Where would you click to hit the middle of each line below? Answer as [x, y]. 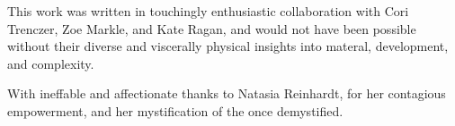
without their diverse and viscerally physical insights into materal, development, [228, 46]
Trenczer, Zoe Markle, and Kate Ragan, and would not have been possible [212, 28]
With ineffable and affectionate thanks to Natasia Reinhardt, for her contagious [227, 93]
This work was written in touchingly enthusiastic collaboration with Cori [208, 11]
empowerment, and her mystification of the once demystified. [175, 110]
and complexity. [51, 63]
